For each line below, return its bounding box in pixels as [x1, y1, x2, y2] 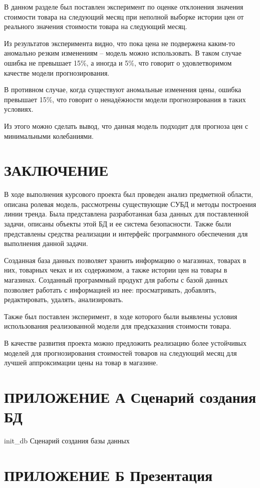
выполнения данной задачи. [4, 238, 88, 249]
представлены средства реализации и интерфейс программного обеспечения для [4, 228, 248, 238]
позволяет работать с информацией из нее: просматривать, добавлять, [4, 284, 216, 295]
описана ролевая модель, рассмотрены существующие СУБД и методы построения [4, 198, 256, 209]
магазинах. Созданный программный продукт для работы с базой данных [4, 275, 228, 285]
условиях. [4, 104, 34, 114]
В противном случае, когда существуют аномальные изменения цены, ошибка [4, 84, 241, 95]
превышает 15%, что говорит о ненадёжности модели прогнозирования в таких [4, 94, 246, 104]
